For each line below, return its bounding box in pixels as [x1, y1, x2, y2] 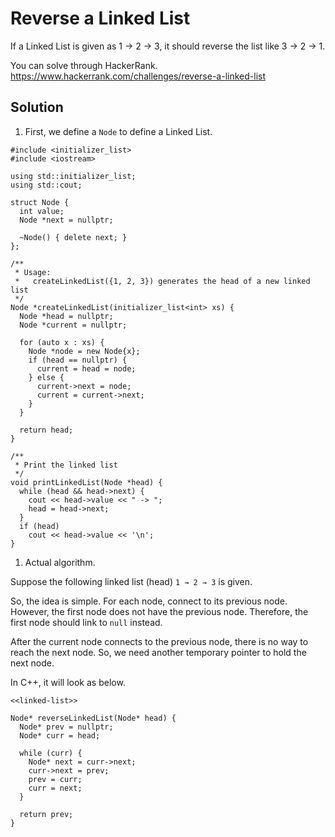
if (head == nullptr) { [28, 355, 128, 365]
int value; [19, 206, 65, 216]
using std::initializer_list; [10, 171, 137, 181]
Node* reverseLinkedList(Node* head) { [10, 713, 177, 723]
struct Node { [10, 197, 70, 207]
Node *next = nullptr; [19, 215, 114, 225]
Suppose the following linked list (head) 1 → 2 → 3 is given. [10, 575, 253, 587]
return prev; [19, 809, 74, 819]
